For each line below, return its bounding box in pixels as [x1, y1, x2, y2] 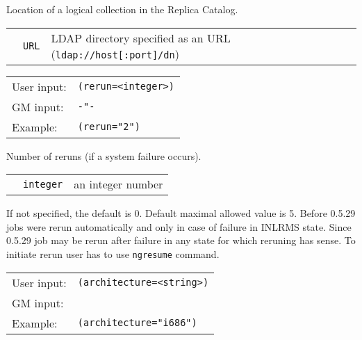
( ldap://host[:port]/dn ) [51, 45, 179, 62]
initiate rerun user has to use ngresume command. [6, 246, 220, 261]
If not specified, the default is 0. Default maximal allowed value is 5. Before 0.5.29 [6, 206, 356, 220]
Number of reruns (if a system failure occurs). [6, 148, 201, 163]
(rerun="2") [77, 121, 140, 133]
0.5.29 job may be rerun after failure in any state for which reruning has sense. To [6, 233, 356, 248]
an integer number [74, 176, 163, 193]
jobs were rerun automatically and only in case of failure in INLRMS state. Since [6, 219, 352, 234]
